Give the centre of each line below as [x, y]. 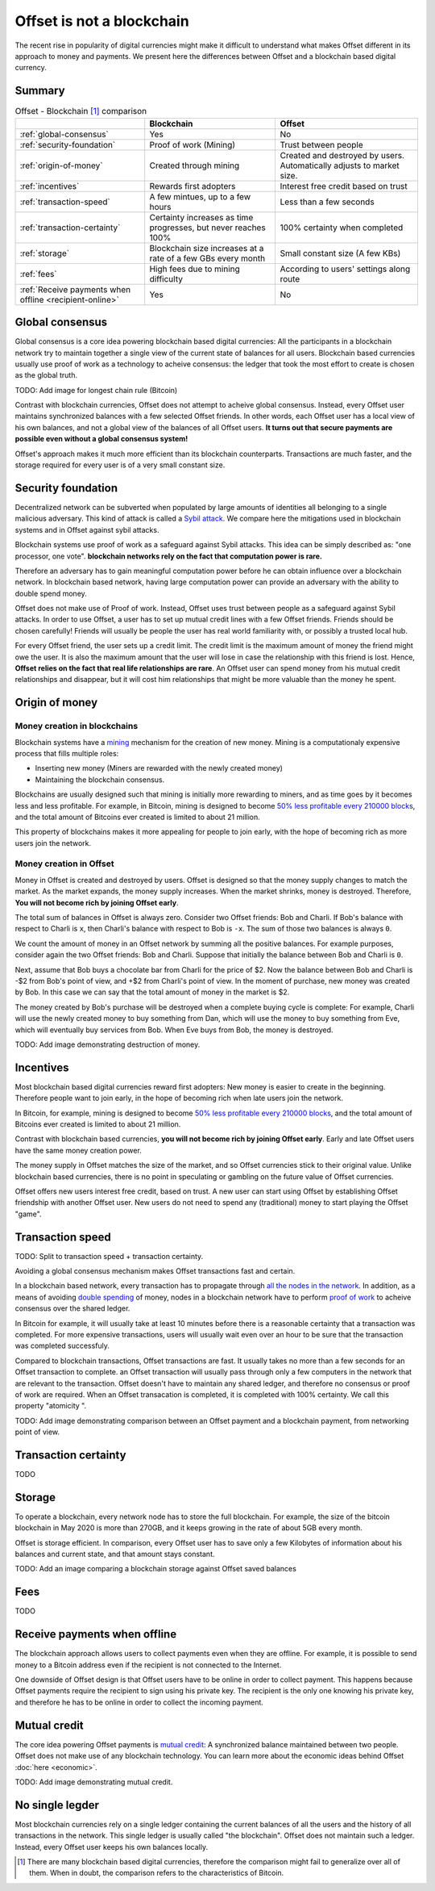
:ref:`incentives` [50, 186]
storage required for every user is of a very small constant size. [120, 465]
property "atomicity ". [51, 1406]
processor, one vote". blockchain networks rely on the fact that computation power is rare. [168, 556]
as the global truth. [46, 375]
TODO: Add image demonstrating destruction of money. [108, 1044]
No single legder [57, 1805]
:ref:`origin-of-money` [61, 165]
